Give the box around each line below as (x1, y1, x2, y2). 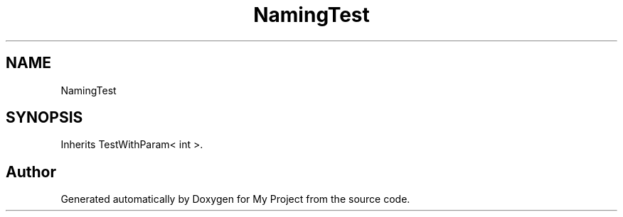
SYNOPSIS (6, 108, 83, 127)
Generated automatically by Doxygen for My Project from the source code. (60, 193, 410, 206)
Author (6, 162, 56, 181)
